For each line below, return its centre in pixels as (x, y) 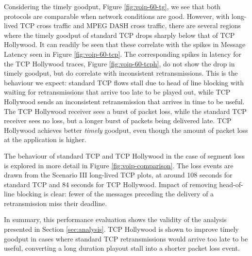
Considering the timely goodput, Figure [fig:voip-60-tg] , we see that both (112, 6)
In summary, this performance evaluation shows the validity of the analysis (115, 219)
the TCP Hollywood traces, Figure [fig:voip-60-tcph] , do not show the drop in (119, 63)
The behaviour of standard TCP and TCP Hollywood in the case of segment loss (124, 155)
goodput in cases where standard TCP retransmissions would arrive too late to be (126, 238)
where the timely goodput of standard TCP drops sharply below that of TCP (119, 35)
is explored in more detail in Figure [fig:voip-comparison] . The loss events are (119, 165)
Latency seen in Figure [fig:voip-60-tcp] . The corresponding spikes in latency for (123, 54)
